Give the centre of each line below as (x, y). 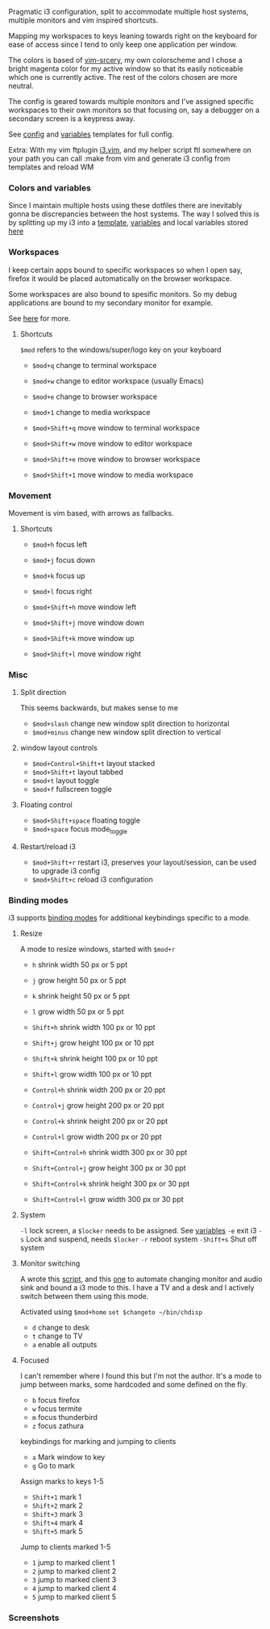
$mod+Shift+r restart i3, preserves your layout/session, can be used (144, 862)
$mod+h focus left (60, 544)
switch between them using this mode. (84, 1296)
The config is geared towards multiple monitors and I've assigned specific (131, 101)
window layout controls (59, 748)
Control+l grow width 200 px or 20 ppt (97, 1137)
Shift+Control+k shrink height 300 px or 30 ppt (111, 1184)
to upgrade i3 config (66, 870)
